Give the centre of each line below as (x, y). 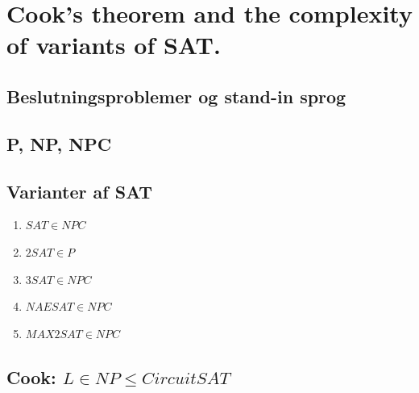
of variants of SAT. (114, 45)
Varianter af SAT (80, 191)
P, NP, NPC (59, 143)
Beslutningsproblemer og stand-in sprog (176, 96)
